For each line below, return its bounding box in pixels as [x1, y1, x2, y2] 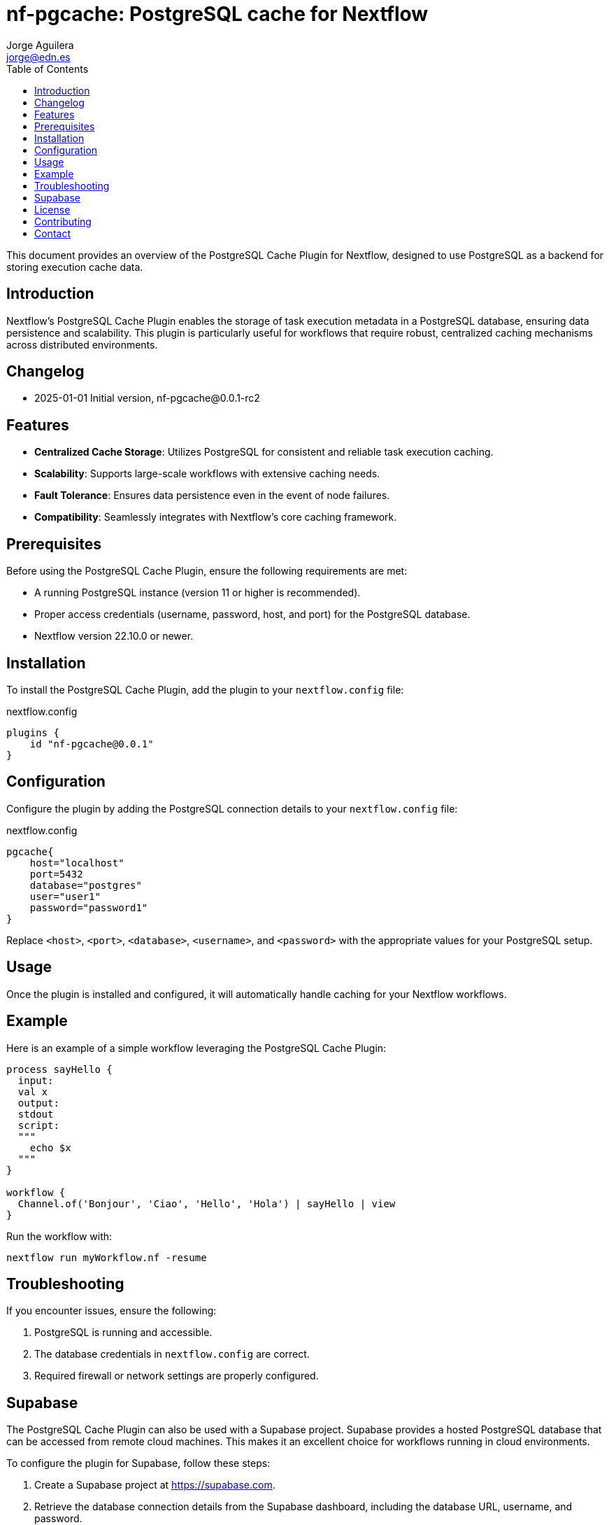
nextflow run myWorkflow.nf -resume [6, 1251, 207, 1263]
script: [17, 1119, 59, 1131]
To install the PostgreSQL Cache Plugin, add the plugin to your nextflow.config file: [6, 683, 404, 696]
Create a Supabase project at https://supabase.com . [34, 1479, 275, 1491]
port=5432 [29, 868, 83, 880]
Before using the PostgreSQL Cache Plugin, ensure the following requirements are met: [6, 565, 408, 577]
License [34, 203, 71, 216]
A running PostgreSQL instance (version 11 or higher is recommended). [34, 586, 361, 599]
